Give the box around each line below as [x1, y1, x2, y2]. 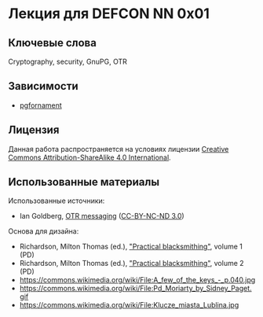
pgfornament [19, 100, 63, 110]
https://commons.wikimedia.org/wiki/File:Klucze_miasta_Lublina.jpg [19, 300, 239, 310]
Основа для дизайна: [8, 227, 79, 236]
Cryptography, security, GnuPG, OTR [8, 57, 127, 66]
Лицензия [8, 123, 60, 137]
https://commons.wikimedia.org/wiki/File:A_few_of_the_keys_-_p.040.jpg [19, 275, 256, 285]
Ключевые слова [8, 36, 97, 50]
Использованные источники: [8, 196, 105, 205]
